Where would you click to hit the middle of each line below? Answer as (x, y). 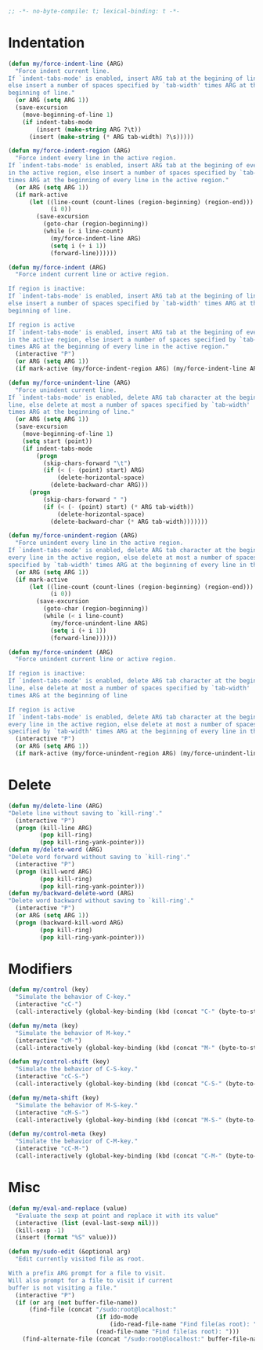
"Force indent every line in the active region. (96, 158)
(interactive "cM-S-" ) (52, 1112)
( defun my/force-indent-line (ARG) (66, 64)
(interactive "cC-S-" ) (52, 1077)
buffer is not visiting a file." (63, 1288)
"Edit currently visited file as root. (80, 1259)
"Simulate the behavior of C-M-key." (77, 1141)
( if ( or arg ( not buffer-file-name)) (77, 1302)
